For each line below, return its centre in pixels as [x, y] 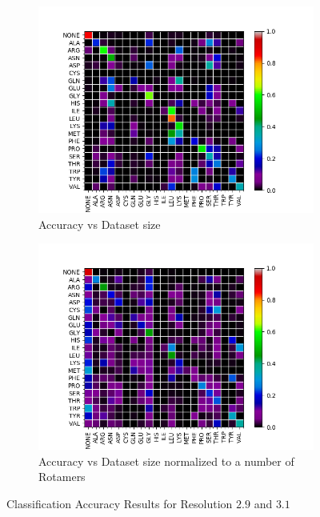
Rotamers [62, 477]
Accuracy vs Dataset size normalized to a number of [166, 461]
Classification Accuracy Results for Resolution [120, 503]
